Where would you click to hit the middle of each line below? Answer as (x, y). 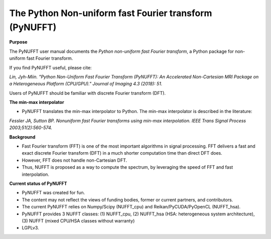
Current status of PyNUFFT (38, 183)
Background (22, 137)
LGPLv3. (31, 228)
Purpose (18, 42)
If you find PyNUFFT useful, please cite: (51, 67)
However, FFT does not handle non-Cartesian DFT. (75, 160)
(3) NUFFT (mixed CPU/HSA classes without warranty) (78, 220)
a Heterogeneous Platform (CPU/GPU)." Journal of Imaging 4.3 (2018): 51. (86, 84)
